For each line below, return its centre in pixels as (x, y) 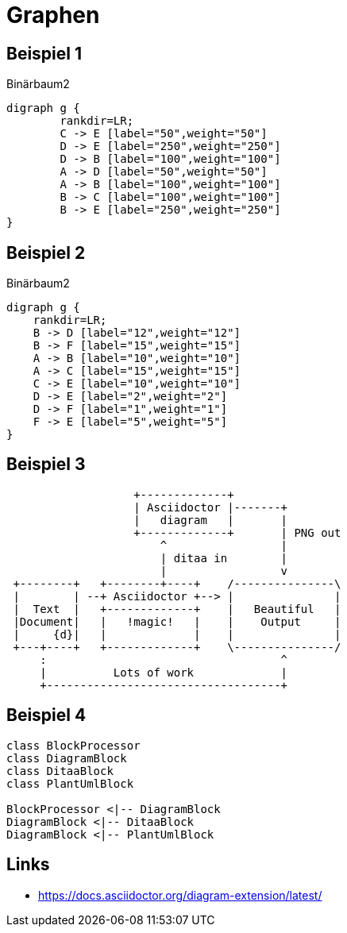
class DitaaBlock (60, 771)
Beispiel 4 (46, 715)
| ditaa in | (224, 558)
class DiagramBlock (67, 758)
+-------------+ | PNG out (237, 532)
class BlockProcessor (73, 745)
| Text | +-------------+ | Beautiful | (177, 609)
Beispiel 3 (46, 465)
